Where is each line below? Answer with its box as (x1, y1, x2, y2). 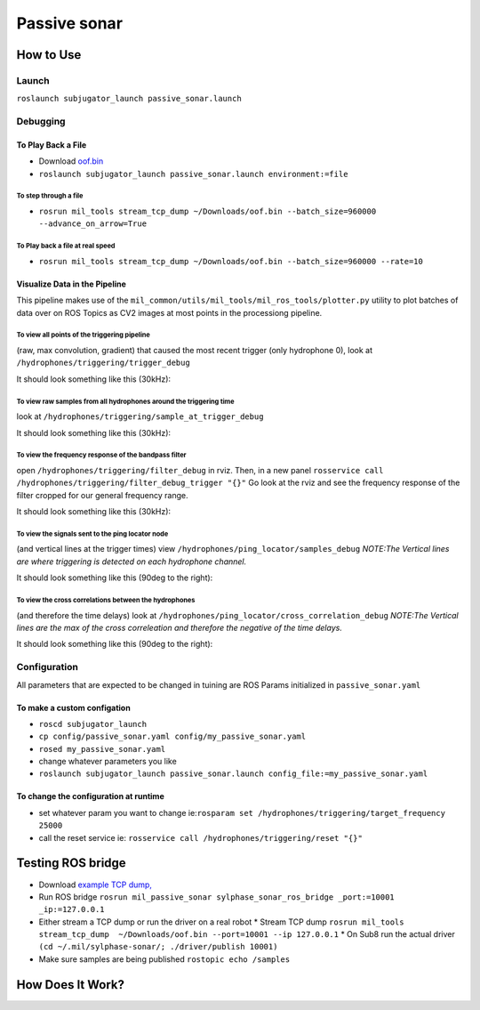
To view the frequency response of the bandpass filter (16, 450, 187, 460)
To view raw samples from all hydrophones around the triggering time (16, 397, 235, 406)
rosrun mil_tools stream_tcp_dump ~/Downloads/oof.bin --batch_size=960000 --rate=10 (38, 256, 424, 266)
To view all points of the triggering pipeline (16, 330, 150, 340)
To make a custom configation (16, 702, 131, 713)
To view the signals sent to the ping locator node (16, 529, 169, 538)
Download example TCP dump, (38, 879, 153, 890)
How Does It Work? (16, 977, 124, 992)
